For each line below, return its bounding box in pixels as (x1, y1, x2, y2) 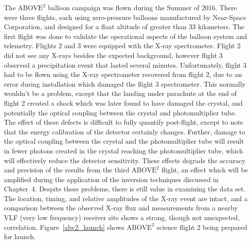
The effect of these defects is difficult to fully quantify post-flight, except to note (4, 117, 243, 127)
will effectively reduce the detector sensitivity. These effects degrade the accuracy (4, 155, 246, 165)
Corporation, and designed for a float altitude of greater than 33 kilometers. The (4, 21, 245, 32)
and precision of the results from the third (4, 165, 129, 175)
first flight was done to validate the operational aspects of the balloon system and (4, 31, 247, 41)
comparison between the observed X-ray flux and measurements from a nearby (4, 203, 238, 213)
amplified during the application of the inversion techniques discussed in (4, 174, 219, 184)
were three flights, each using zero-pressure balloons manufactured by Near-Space (4, 12, 247, 22)
